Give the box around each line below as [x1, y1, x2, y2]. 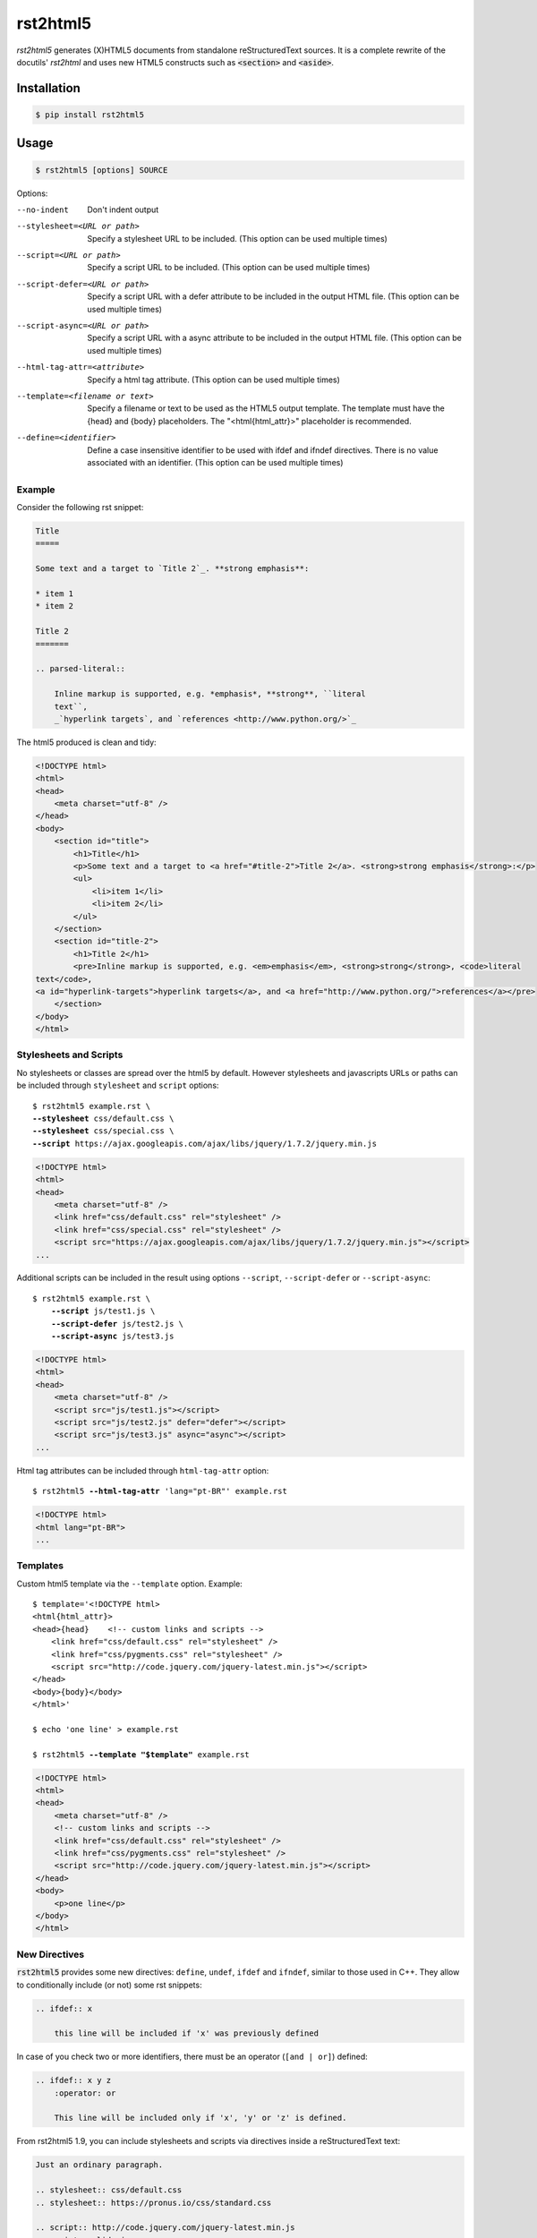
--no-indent [16, 204, 69, 215]
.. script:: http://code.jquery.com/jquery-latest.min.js [35, 2223, 295, 2233]
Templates [16, 1559, 64, 1572]
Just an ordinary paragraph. [35, 2160, 164, 2170]
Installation [16, 81, 81, 96]
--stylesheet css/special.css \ [32, 1126, 175, 1136]
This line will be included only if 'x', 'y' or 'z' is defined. [54, 2113, 347, 2123]
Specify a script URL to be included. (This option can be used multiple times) [87, 262, 371, 273]
